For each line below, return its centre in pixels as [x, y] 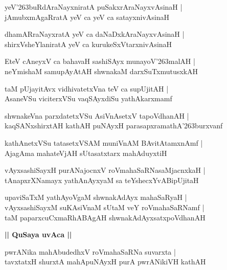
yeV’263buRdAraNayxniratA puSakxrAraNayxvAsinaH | [94, 7]
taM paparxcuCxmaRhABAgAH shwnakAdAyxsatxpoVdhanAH [105, 217]
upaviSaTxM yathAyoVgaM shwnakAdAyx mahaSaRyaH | [96, 197]
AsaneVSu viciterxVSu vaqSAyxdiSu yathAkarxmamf [88, 98]
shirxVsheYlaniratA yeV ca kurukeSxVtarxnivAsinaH [88, 44]
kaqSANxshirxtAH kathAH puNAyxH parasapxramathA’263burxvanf [114, 126]
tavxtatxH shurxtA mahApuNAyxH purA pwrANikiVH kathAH [105, 262]
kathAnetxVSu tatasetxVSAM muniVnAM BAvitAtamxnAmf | [104, 142]
